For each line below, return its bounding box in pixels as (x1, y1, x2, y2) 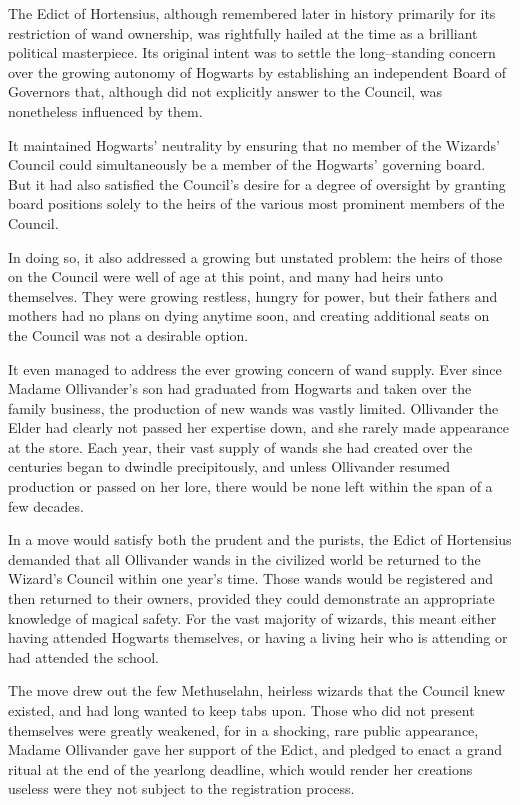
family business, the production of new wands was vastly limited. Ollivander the (8, 397, 499, 418)
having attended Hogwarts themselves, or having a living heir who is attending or (8, 627, 508, 648)
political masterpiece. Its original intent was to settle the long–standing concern (8, 42, 496, 63)
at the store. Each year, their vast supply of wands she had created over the (8, 436, 473, 457)
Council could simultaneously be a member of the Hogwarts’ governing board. (8, 154, 486, 175)
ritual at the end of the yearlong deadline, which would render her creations (8, 758, 473, 779)
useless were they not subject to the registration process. (8, 778, 355, 799)
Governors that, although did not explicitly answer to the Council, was (8, 81, 443, 102)
